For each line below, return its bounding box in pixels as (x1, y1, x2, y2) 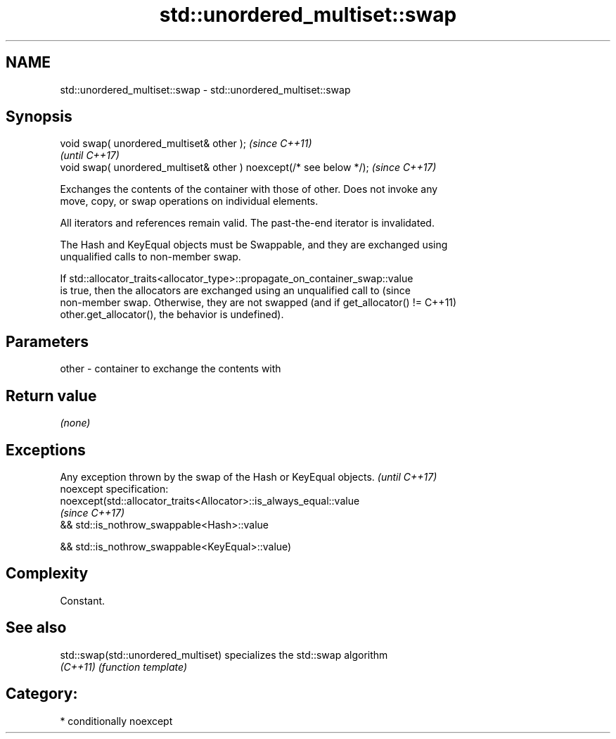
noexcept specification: (60, 482, 169, 495)
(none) (60, 417, 91, 429)
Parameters (6, 332, 89, 350)
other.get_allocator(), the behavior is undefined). (60, 308, 284, 321)
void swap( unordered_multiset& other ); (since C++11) (60, 137, 312, 150)
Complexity (6, 564, 89, 583)
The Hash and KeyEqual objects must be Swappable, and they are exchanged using (60, 239, 448, 251)
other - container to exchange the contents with (60, 362, 281, 375)
